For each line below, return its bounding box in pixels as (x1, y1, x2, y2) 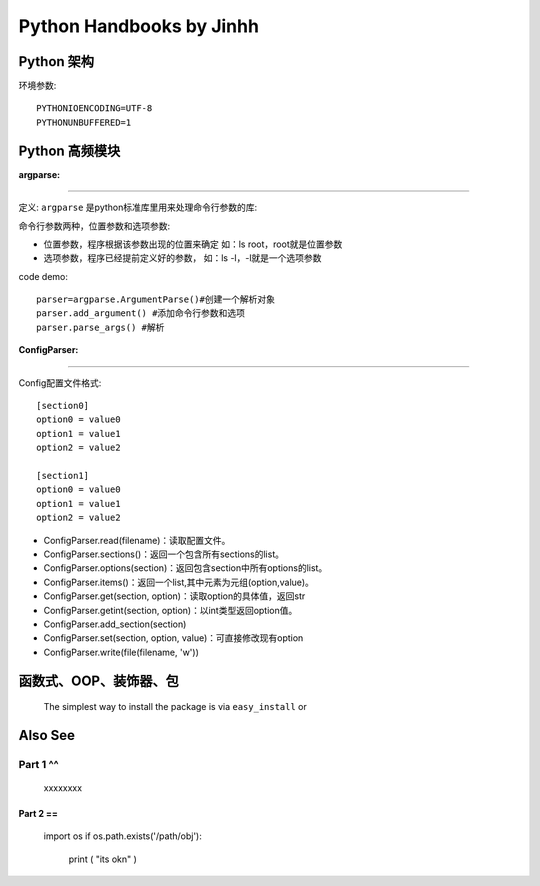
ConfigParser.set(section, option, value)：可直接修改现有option (43, 632, 304, 644)
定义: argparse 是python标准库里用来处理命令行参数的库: (18, 201, 258, 214)
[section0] (36, 400, 90, 412)
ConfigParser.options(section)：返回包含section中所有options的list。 (43, 562, 328, 574)
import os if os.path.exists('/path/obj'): (43, 830, 202, 842)
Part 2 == (18, 808, 59, 820)
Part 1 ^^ (18, 757, 59, 771)
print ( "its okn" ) (68, 853, 137, 865)
